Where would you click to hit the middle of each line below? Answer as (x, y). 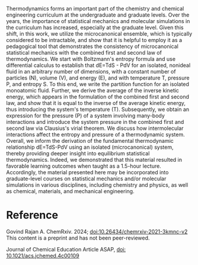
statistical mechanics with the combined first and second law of (84, 52)
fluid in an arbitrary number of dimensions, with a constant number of (91, 71)
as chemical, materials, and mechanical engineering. (70, 191)
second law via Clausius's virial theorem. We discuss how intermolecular (95, 128)
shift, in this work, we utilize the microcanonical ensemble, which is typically (99, 34)
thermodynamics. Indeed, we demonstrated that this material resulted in (94, 160)
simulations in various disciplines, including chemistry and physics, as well (97, 185)
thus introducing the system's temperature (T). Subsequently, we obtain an (98, 109)
